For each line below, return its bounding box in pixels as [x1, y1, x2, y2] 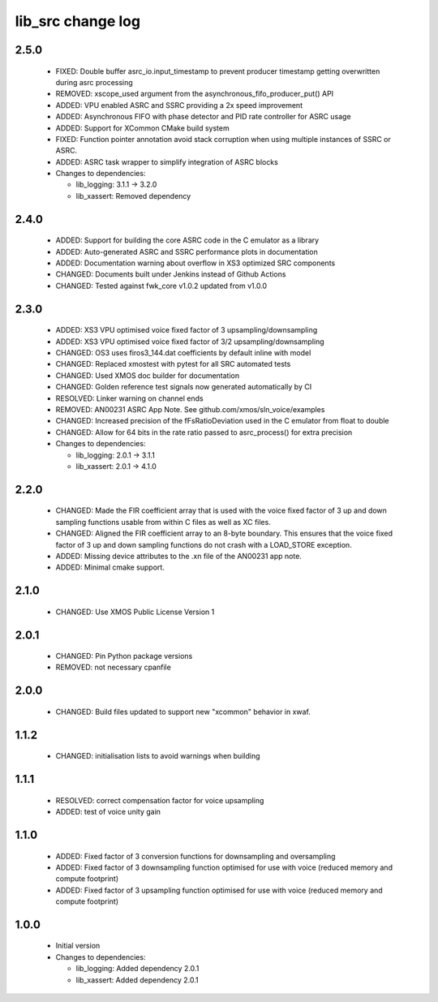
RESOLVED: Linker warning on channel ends [55, 393, 204, 403]
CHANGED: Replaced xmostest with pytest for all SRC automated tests [55, 359, 291, 369]
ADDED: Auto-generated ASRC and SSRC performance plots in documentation [55, 247, 318, 256]
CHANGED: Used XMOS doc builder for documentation [55, 370, 240, 381]
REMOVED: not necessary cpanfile [55, 662, 172, 673]
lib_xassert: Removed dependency [75, 191, 191, 200]
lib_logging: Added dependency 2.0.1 [75, 964, 200, 974]
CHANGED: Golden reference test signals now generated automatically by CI [55, 382, 312, 392]
